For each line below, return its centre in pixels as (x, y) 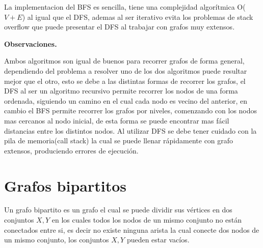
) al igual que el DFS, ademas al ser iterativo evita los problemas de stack (138, 17)
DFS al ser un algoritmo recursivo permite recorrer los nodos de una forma (121, 91)
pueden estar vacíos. (158, 240)
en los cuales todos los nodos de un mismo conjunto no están (147, 220)
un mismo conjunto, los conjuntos (57, 240)
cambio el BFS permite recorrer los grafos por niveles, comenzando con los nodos (131, 111)
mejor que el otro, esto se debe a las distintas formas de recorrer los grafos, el (125, 81)
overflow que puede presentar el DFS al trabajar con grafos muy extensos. (120, 27)
